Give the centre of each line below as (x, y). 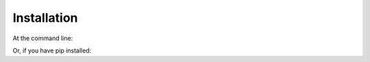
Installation (45, 18)
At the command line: (43, 38)
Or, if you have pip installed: (52, 50)
